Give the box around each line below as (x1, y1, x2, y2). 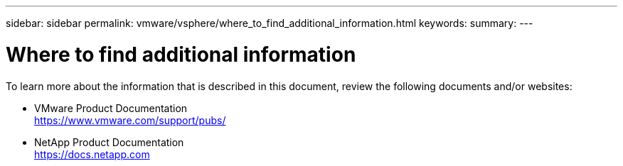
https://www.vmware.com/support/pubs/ (34, 114, 226, 126)
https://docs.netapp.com (34, 148, 150, 160)
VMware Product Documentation (34, 101, 188, 114)
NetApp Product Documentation (34, 135, 184, 148)
